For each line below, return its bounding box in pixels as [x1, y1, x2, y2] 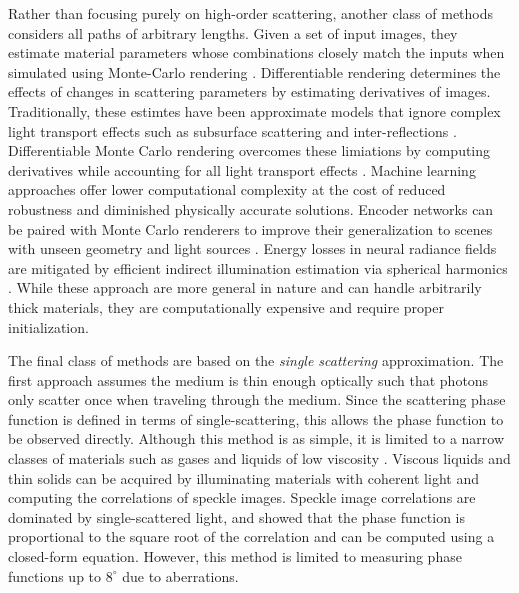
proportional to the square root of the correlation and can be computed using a [8, 526, 495, 547]
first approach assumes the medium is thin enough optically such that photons [8, 369, 489, 390]
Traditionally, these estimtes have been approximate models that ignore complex [8, 100, 501, 121]
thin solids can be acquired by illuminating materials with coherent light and [8, 467, 479, 488]
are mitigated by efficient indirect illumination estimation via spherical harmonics [8, 257, 508, 278]
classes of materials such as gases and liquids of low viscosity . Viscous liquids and [8, 448, 511, 469]
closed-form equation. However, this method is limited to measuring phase [8, 546, 462, 567]
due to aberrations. [122, 565, 239, 586]
